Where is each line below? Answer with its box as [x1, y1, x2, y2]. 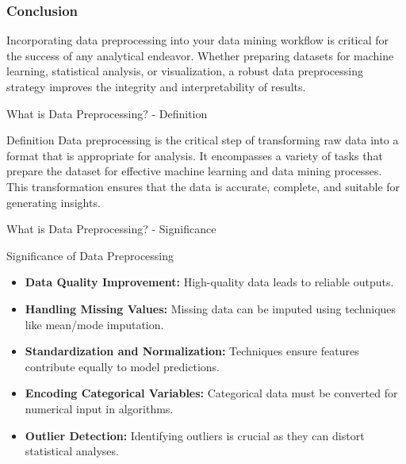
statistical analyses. [25, 443, 119, 459]
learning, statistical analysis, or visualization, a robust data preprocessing [6, 63, 364, 79]
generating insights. [6, 194, 101, 210]
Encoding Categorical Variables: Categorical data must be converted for [25, 385, 398, 401]
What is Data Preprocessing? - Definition [6, 105, 208, 121]
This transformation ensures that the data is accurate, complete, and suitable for [6, 178, 400, 194]
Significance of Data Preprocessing [6, 247, 174, 263]
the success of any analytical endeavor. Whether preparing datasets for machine [6, 47, 394, 63]
